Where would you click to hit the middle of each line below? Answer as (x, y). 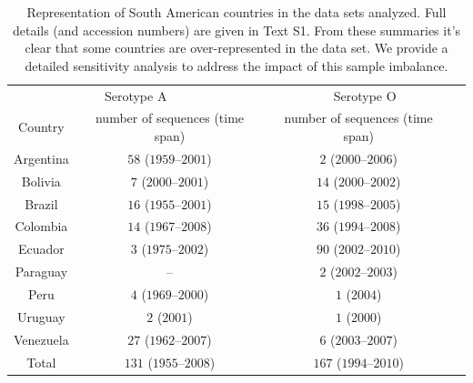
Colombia (41, 226)
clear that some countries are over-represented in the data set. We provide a (236, 48)
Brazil (41, 203)
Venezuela (41, 339)
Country (41, 127)
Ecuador (41, 249)
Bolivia (41, 181)
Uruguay (41, 316)
